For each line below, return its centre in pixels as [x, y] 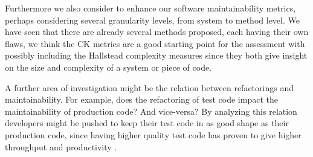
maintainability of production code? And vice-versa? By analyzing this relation [151, 111]
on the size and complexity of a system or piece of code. [108, 67]
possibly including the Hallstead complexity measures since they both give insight [156, 55]
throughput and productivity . [61, 146]
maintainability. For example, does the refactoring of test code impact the [141, 99]
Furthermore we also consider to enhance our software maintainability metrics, [150, 8]
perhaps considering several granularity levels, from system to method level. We [152, 20]
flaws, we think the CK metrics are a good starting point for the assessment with [155, 43]
